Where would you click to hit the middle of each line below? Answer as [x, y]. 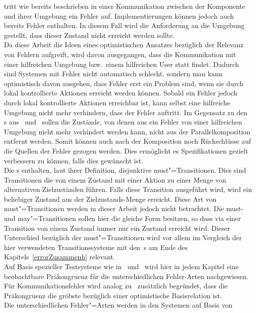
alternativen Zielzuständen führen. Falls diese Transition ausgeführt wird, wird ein [128, 189]
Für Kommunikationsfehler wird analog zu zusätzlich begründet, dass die [116, 286]
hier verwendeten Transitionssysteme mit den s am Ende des [96, 247]
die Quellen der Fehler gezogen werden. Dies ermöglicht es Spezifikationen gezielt [126, 150]
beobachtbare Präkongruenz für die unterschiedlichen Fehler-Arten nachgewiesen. [126, 276]
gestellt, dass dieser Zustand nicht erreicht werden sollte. [89, 35]
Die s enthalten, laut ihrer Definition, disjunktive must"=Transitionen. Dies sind [125, 170]
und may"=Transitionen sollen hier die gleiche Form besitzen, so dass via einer [123, 218]
